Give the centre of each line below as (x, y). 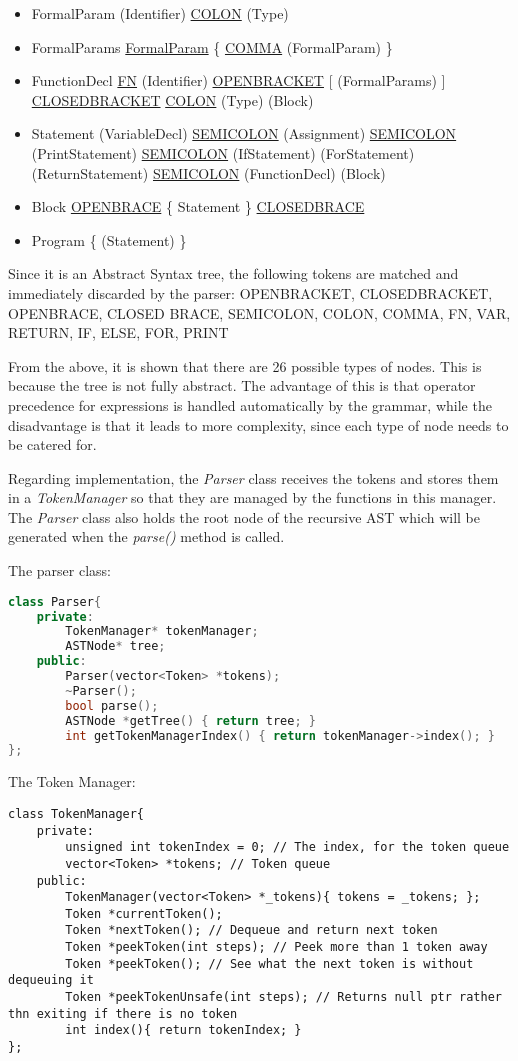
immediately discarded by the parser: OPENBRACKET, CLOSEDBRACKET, (250, 292)
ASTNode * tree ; (115, 646)
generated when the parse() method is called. (146, 536)
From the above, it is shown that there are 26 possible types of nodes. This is (245, 365)
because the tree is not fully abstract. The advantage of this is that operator (242, 385)
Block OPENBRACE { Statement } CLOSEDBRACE (198, 206)
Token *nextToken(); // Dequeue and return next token (251, 930)
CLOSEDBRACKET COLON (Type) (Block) (172, 99)
